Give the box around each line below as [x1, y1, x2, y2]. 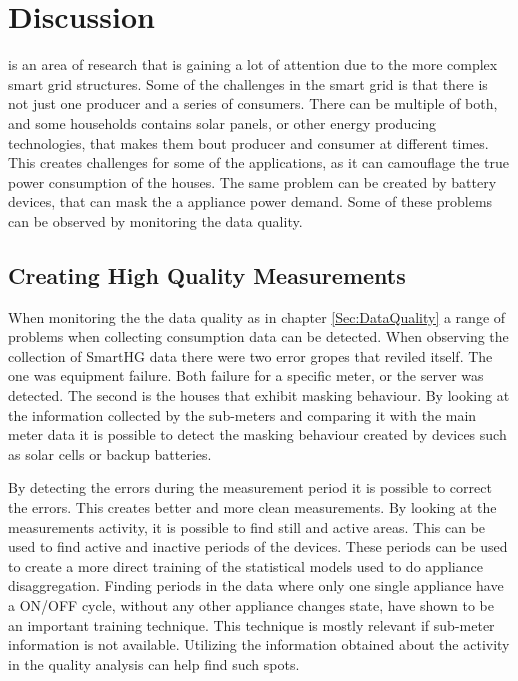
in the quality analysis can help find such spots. [8, 653, 300, 674]
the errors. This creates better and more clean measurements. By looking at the [8, 497, 497, 518]
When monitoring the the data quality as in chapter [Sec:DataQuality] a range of [8, 306, 506, 327]
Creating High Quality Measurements [8, 259, 406, 290]
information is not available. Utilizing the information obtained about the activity [8, 634, 510, 655]
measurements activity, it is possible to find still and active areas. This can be [8, 516, 486, 537]
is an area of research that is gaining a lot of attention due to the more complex [8, 54, 498, 75]
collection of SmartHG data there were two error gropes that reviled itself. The [8, 345, 493, 366]
